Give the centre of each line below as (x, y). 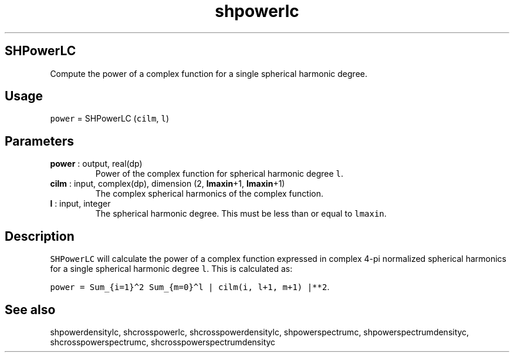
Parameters (39, 141)
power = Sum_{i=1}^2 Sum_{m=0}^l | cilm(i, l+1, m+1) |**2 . (190, 287)
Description (40, 236)
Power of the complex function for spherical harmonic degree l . (219, 174)
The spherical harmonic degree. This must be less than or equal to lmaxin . (241, 214)
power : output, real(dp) (96, 164)
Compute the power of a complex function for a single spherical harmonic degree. (209, 73)
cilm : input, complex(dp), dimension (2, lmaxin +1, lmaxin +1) (168, 184)
